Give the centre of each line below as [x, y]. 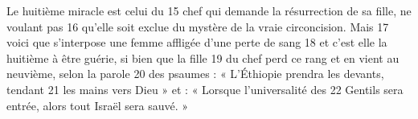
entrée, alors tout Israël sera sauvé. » [97, 105]
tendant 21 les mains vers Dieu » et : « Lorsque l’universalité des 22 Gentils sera [205, 89]
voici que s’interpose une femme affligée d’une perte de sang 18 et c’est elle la [197, 42]
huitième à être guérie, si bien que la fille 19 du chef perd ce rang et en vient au [203, 57]
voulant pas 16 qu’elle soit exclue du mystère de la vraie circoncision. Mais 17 [198, 26]
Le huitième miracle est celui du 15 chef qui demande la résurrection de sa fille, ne [209, 10]
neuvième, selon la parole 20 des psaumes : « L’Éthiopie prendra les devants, [195, 74]
